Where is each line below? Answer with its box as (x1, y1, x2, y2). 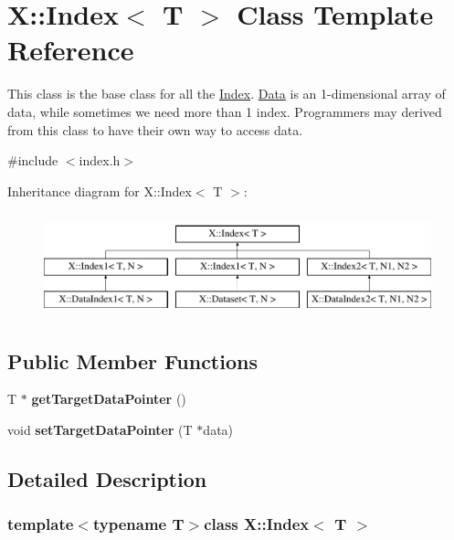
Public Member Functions (7, 346, 258, 375)
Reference (7, 31, 134, 69)
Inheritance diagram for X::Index (7, 181, 192, 200)
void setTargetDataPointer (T (7, 420, 193, 439)
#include (7, 151, 58, 170)
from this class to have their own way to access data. (7, 120, 303, 139)
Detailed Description (7, 465, 207, 493)
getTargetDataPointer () (31, 389, 186, 408)
